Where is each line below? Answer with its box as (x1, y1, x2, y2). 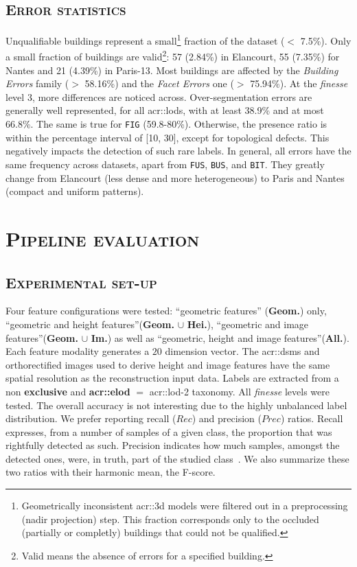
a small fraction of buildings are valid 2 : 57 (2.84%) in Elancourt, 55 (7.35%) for (5, 47, 340, 64)
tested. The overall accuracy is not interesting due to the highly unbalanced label (5, 397, 347, 412)
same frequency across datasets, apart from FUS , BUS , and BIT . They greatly (5, 157, 325, 171)
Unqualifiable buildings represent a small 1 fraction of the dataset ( (5, 32, 285, 47)
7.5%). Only (300, 33, 352, 47)
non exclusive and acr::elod (5, 384, 130, 398)
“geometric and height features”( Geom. (5, 316, 174, 331)
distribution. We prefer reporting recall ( (5, 411, 176, 426)
